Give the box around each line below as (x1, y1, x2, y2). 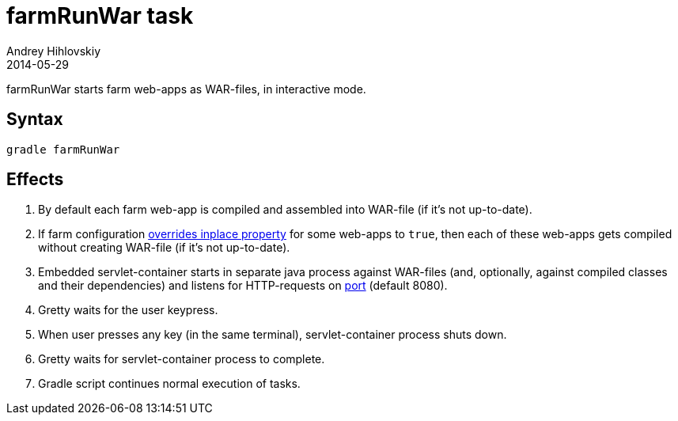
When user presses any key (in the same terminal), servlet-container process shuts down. (38, 328, 507, 342)
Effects (6, 169, 64, 190)
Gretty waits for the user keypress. (38, 303, 218, 317)
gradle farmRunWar (6, 142, 120, 156)
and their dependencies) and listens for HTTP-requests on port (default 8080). (38, 279, 448, 293)
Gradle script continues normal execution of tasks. (38, 377, 301, 391)
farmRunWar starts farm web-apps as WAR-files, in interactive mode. (6, 82, 366, 96)
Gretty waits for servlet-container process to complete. (38, 352, 325, 366)
